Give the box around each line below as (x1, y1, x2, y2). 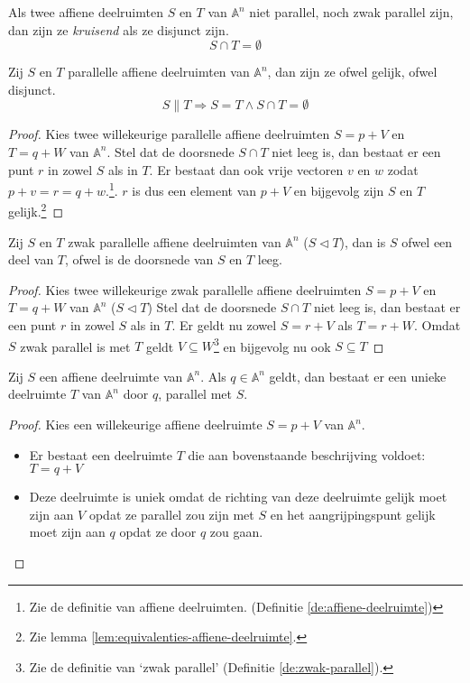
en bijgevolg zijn (293, 180, 384, 199)
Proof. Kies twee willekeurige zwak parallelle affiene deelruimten (8, 280, 362, 299)
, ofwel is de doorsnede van (65, 250, 214, 269)
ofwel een (401, 232, 453, 251)
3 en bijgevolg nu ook (214, 334, 331, 355)
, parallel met (158, 384, 232, 403)
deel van (8, 250, 54, 269)
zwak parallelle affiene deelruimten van (68, 232, 281, 251)
